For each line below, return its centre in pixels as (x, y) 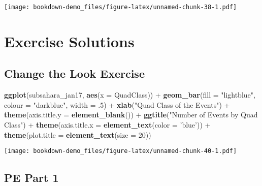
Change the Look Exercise (74, 73)
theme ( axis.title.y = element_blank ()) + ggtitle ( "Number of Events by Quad (131, 115)
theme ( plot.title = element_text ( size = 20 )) (78, 134)
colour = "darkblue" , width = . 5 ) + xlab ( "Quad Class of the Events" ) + (117, 104)
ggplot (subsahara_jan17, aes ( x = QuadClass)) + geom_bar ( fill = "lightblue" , (130, 95)
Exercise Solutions (69, 41)
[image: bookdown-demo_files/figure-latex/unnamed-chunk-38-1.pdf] (121, 7)
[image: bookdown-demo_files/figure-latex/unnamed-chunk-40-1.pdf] (121, 151)
